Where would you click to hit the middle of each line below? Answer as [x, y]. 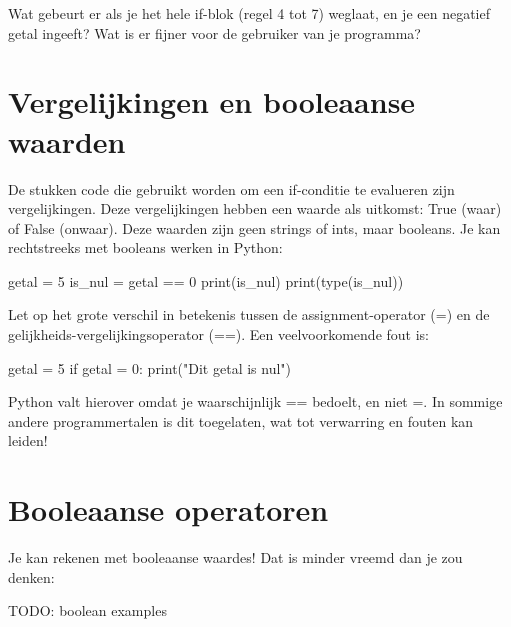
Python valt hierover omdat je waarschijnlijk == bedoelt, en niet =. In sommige [255, 401]
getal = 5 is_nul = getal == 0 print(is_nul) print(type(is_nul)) [206, 280]
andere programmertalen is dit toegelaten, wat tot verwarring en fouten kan [241, 420]
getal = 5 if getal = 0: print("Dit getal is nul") [150, 367]
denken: [31, 576]
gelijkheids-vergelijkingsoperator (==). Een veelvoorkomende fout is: [219, 334]
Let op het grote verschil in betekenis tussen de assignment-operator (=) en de [249, 314]
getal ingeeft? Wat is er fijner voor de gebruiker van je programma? [214, 32]
